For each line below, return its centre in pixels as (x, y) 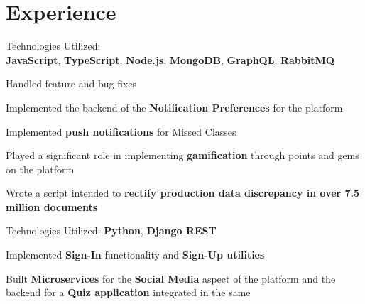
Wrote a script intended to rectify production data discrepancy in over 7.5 (183, 193)
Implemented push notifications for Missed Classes (121, 131)
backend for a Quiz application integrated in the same (128, 292)
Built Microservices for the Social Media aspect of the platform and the (171, 278)
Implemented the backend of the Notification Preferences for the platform (174, 107)
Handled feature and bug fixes (71, 83)
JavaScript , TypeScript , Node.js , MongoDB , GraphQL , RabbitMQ (170, 59)
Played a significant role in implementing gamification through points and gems (182, 155)
